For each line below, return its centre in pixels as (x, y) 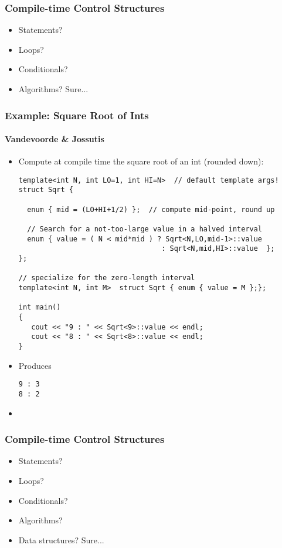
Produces (35, 365)
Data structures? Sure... (61, 539)
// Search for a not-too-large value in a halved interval (145, 229)
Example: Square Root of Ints (77, 115)
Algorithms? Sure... (53, 89)
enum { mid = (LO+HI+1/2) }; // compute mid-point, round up (151, 209)
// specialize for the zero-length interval (107, 278)
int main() (40, 307)
